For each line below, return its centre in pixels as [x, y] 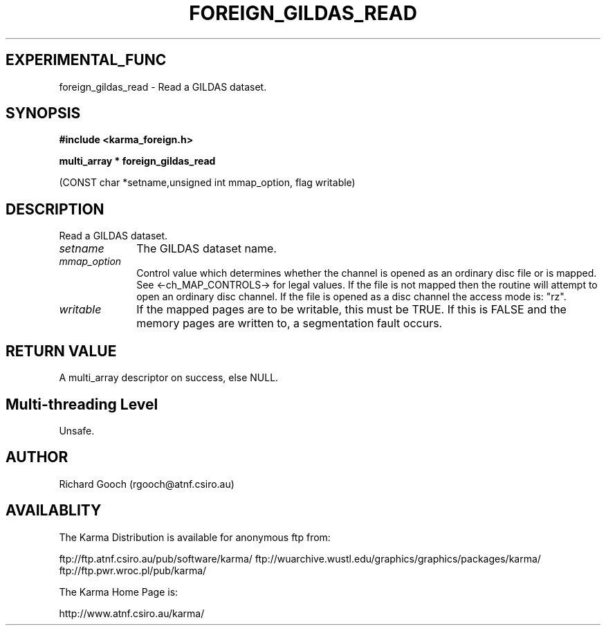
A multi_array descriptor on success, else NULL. [169, 378]
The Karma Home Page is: [119, 592]
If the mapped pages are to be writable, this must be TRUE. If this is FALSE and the [351, 310]
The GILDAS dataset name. [206, 249]
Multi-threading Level [82, 404]
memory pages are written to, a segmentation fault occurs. [290, 323]
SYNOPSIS [43, 113]
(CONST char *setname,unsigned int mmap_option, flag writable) [207, 183]
